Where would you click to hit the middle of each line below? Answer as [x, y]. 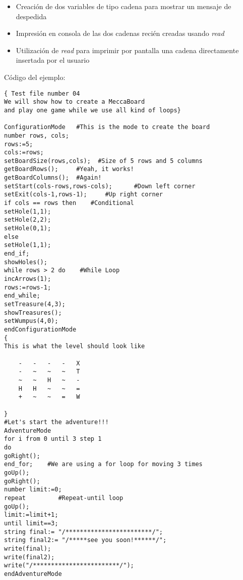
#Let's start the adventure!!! [56, 422]
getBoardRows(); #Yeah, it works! [69, 169]
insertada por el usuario [53, 60]
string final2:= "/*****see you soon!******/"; [85, 540]
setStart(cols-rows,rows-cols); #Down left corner [100, 186]
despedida [31, 16]
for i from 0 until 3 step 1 [53, 439]
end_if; [17, 254]
